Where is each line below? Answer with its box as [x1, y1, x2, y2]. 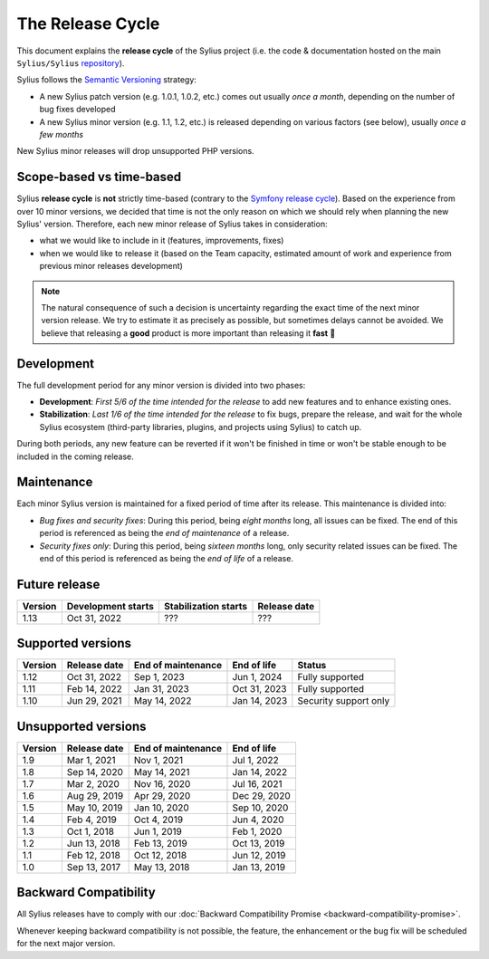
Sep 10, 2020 [232, 801, 289, 814]
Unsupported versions [16, 718, 147, 734]
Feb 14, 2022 [66, 683, 122, 695]
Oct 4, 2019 [133, 813, 184, 826]
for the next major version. [16, 938, 116, 949]
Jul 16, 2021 [232, 777, 283, 790]
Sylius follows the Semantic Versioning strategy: [16, 74, 197, 85]
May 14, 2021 [133, 765, 190, 778]
